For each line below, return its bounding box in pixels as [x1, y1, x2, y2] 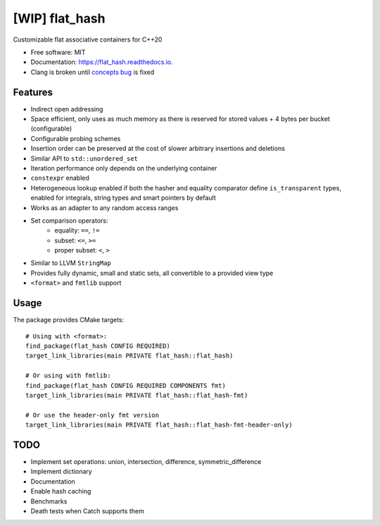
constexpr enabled [30, 173, 89, 183]
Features [13, 86, 53, 98]
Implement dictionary [30, 467, 93, 476]
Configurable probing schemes [30, 134, 121, 142]
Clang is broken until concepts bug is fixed [30, 68, 155, 76]
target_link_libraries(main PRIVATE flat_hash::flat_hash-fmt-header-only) [25, 421, 293, 429]
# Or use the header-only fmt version [25, 411, 160, 419]
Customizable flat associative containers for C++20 [13, 35, 163, 44]
